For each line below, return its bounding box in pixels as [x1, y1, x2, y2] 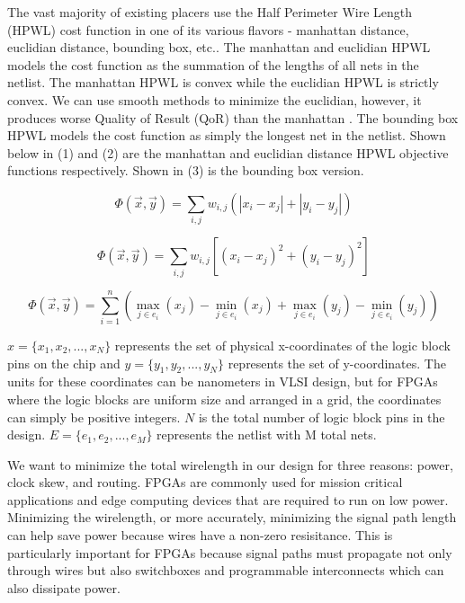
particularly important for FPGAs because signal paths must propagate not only [7, 543, 452, 562]
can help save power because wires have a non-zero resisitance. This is [7, 526, 393, 545]
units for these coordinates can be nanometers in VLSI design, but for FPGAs [7, 372, 438, 391]
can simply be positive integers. [7, 407, 181, 426]
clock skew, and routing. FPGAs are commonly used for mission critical [7, 473, 403, 492]
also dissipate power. [7, 578, 121, 597]
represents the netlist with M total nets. [156, 425, 377, 444]
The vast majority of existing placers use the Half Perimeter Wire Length [7, 3, 413, 21]
